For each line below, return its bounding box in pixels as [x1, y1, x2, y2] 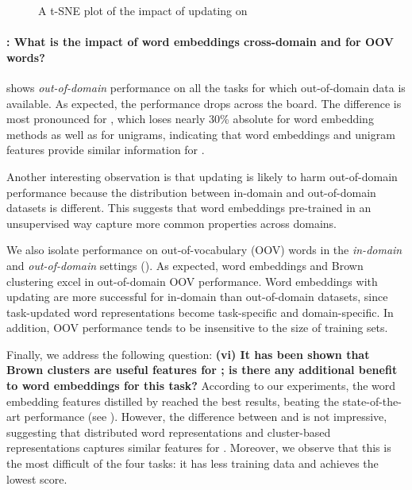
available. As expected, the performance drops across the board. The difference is [6, 95, 402, 111]
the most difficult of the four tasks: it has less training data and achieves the [6, 455, 379, 472]
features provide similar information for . [6, 141, 205, 158]
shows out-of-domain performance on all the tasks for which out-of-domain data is [6, 79, 406, 95]
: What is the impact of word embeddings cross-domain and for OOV [6, 33, 394, 50]
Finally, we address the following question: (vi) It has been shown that [6, 345, 370, 362]
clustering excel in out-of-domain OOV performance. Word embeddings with [6, 272, 378, 289]
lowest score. [6, 470, 67, 487]
